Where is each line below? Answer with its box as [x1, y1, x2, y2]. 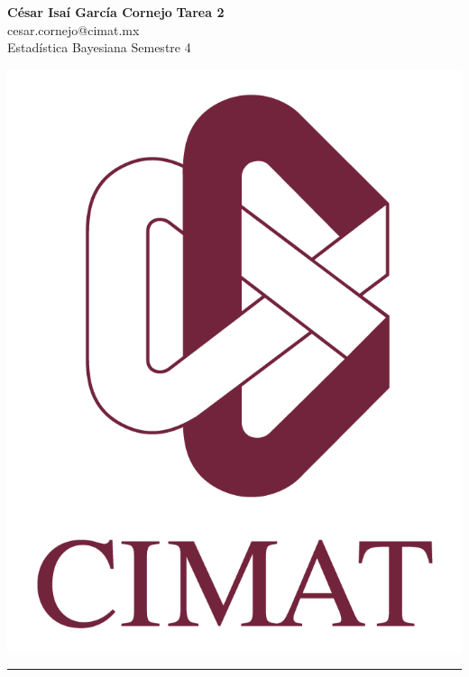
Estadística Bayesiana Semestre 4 [7, 38, 191, 57]
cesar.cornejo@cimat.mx [7, 20, 140, 39]
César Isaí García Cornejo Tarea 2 [7, 3, 225, 21]
